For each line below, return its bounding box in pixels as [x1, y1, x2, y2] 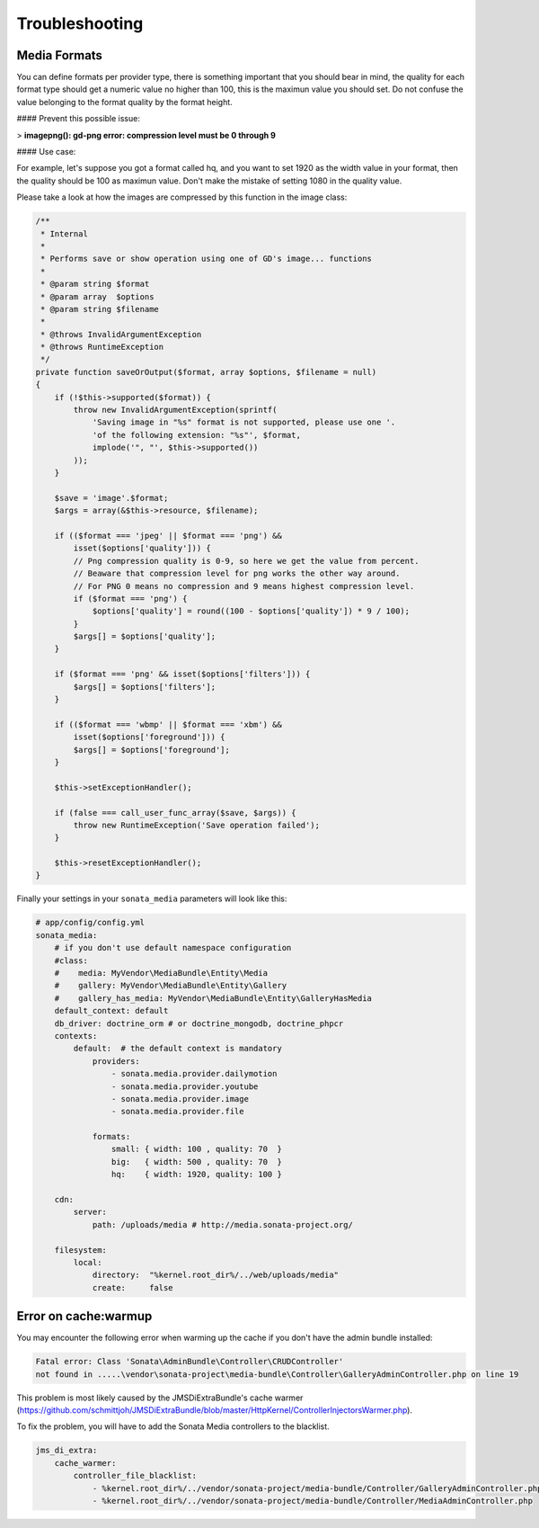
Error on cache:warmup [16, 1309, 153, 1324]
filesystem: [54, 1245, 108, 1255]
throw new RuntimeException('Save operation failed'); [73, 819, 321, 830]
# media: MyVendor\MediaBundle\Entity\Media [54, 968, 269, 978]
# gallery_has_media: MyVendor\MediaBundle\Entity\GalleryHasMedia [54, 993, 373, 1003]
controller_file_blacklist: [73, 1470, 198, 1481]
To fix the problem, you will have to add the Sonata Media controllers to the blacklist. [16, 1421, 330, 1432]
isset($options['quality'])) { [73, 543, 211, 553]
